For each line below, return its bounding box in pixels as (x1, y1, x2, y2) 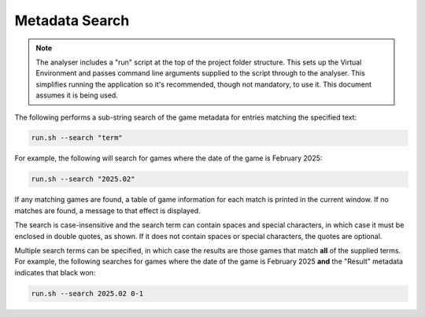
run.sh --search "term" (31, 134, 124, 142)
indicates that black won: (14, 267, 96, 277)
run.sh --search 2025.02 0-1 (31, 289, 144, 298)
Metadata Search (14, 12, 130, 29)
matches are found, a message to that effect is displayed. (14, 205, 201, 216)
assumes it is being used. (35, 90, 118, 100)
